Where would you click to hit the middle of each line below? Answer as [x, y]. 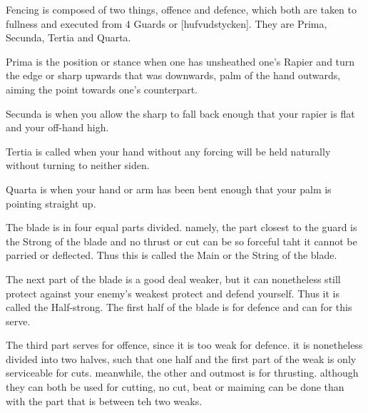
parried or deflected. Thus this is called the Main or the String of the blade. [172, 255]
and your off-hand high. [57, 127]
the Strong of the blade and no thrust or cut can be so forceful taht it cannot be [182, 241]
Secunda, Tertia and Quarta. [68, 37]
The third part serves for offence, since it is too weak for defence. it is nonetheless [184, 345]
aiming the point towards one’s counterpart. [102, 89]
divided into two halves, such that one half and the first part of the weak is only [181, 358]
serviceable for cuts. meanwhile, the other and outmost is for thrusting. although [182, 373]
